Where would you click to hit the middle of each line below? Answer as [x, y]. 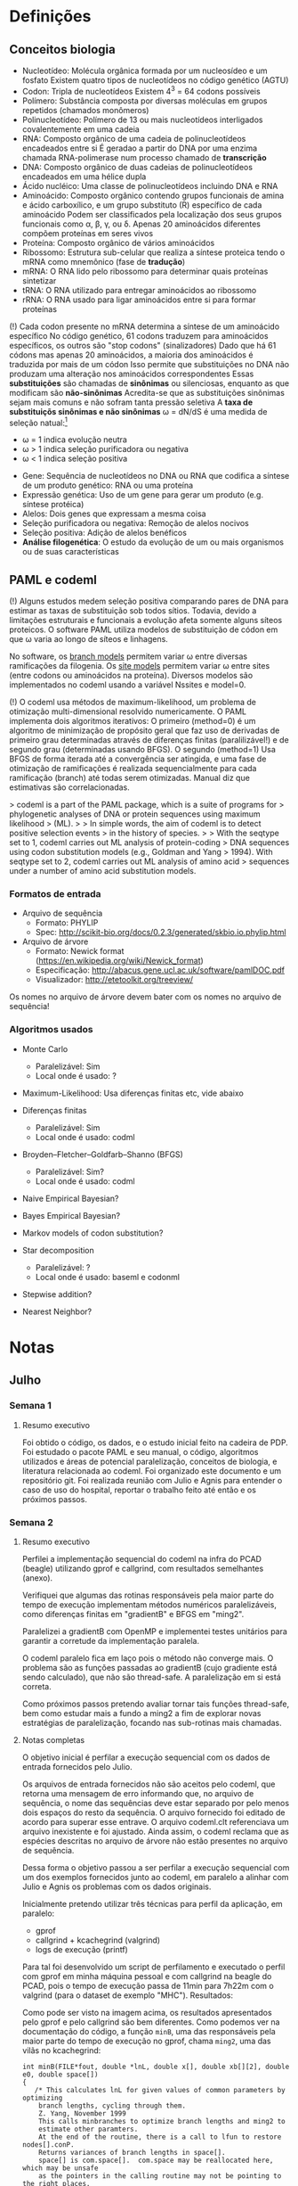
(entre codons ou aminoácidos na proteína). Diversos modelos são [131, 676]
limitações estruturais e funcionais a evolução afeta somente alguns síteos [146, 620]
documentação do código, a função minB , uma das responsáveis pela [149, 2031]
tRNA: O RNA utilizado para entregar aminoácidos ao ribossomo [139, 290]
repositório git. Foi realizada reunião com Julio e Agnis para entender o [152, 1480]
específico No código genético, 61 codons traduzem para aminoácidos [139, 335]
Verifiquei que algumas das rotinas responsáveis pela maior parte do [148, 1595]
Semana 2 [31, 1522]
